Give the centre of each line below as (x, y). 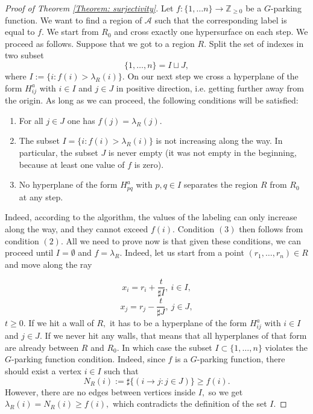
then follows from (271, 228)
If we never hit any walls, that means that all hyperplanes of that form (176, 335)
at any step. (41, 196)
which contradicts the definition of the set (190, 403)
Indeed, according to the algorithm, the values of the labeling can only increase (151, 217)
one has (81, 120)
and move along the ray (49, 264)
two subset (24, 55)
